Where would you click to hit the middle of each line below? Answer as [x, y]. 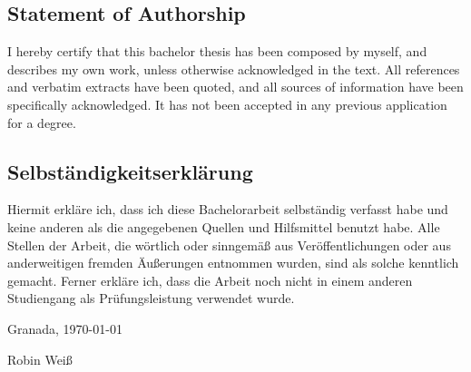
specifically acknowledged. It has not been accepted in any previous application [227, 104]
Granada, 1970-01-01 [65, 328]
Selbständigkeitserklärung [130, 171]
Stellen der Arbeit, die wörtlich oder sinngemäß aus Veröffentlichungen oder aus [229, 245]
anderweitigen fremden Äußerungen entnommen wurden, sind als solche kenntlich [233, 263]
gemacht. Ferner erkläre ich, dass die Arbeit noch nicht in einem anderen [210, 280]
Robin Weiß [40, 359]
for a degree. [42, 122]
